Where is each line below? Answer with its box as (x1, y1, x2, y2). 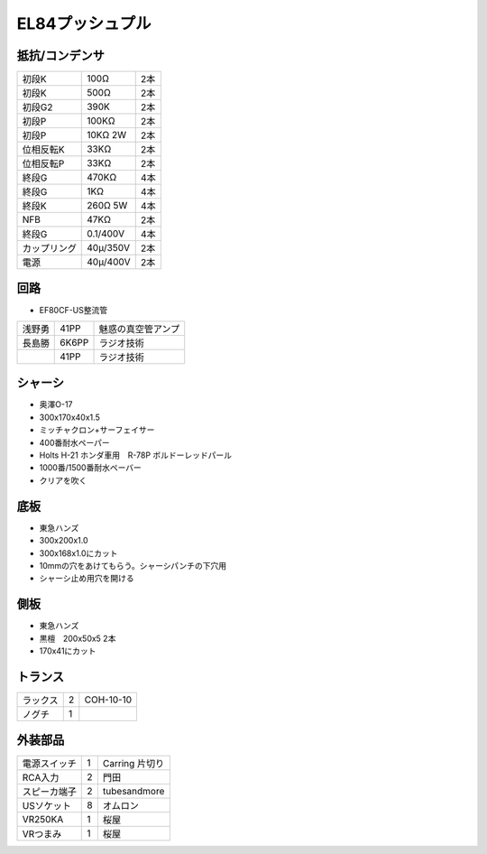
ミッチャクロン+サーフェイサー (39, 424, 155, 435)
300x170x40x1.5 (39, 412, 101, 422)
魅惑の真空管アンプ (98, 322, 180, 335)
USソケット (22, 800, 71, 812)
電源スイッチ (22, 757, 77, 770)
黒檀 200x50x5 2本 (39, 633, 116, 644)
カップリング (22, 242, 77, 255)
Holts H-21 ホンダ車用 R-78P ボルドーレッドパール (39, 450, 233, 460)
